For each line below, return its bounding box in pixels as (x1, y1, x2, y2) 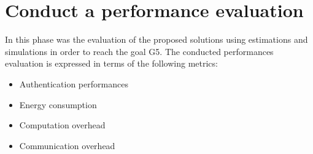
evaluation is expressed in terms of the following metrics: (5, 57, 218, 70)
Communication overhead (19, 139, 115, 152)
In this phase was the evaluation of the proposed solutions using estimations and (5, 33, 308, 46)
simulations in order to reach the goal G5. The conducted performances (5, 45, 274, 57)
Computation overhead (19, 119, 106, 131)
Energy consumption (19, 98, 97, 111)
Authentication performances (19, 77, 128, 90)
